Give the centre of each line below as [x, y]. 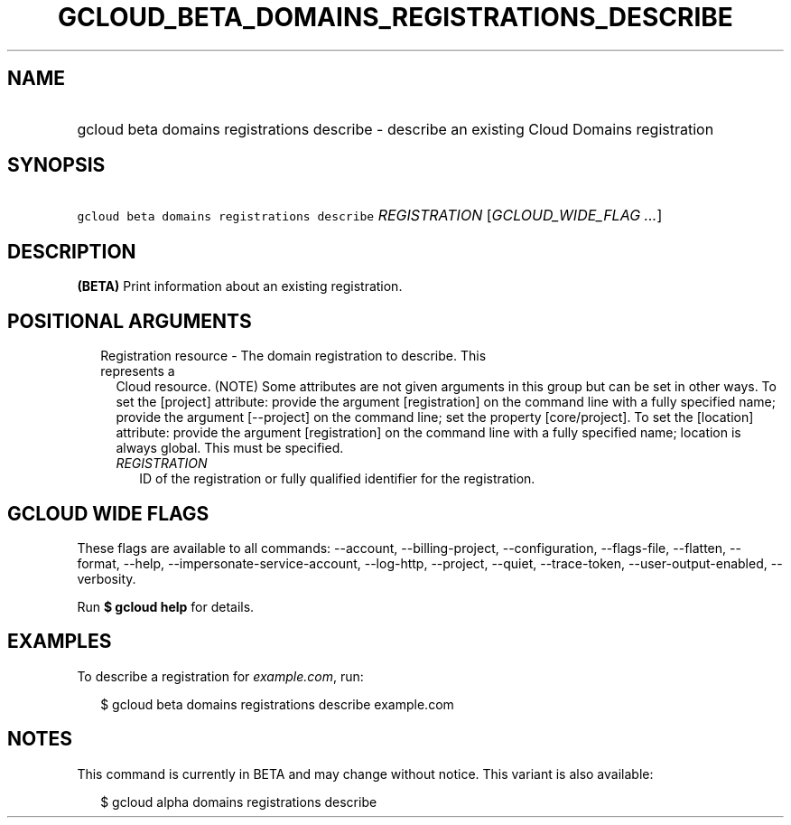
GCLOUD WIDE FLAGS [108, 513]
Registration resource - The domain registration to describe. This [293, 356]
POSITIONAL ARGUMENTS [130, 321]
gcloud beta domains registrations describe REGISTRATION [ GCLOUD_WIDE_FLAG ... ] [370, 216]
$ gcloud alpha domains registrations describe [239, 802]
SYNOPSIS [56, 165]
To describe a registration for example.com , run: [220, 676]
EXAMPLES [60, 642]
